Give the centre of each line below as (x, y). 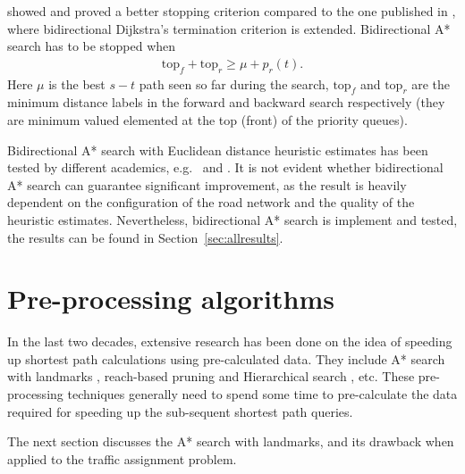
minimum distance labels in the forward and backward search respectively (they (226, 102)
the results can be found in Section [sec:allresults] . (145, 237)
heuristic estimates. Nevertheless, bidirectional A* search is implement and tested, (232, 219)
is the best (77, 83)
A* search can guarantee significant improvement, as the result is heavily (207, 184)
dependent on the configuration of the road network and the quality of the (211, 202)
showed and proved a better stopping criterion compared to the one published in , (232, 11)
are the (431, 83)
